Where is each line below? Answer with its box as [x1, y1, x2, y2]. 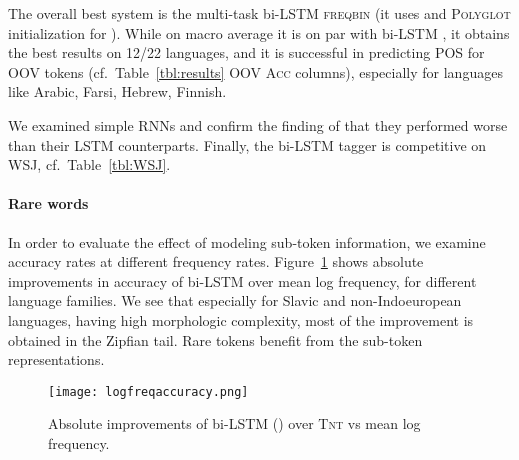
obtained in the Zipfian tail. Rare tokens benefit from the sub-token [8, 329, 423, 350]
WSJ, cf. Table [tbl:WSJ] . [8, 154, 171, 175]
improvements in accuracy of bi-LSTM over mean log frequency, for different [8, 270, 477, 291]
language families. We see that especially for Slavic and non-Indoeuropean [8, 290, 462, 311]
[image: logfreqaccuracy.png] [48, 384, 249, 399]
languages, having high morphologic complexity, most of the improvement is [8, 309, 474, 330]
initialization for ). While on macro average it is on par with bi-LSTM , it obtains [8, 22, 510, 43]
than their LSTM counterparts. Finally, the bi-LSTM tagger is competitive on [8, 134, 487, 155]
